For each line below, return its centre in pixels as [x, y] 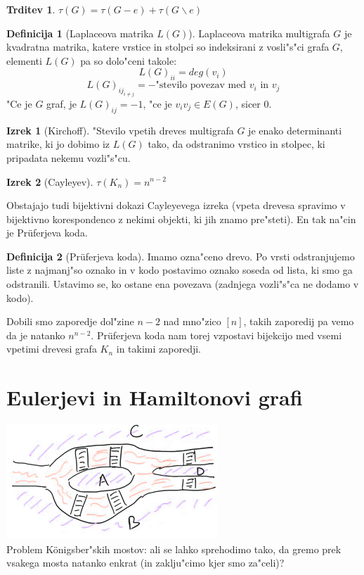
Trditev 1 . [31, 9]
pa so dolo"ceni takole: [129, 60]
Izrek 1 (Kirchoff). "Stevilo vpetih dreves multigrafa [120, 130]
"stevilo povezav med [201, 86]
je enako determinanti [295, 130]
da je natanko [36, 335]
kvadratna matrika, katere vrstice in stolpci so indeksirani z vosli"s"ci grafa [168, 47]
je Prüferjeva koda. [47, 233]
